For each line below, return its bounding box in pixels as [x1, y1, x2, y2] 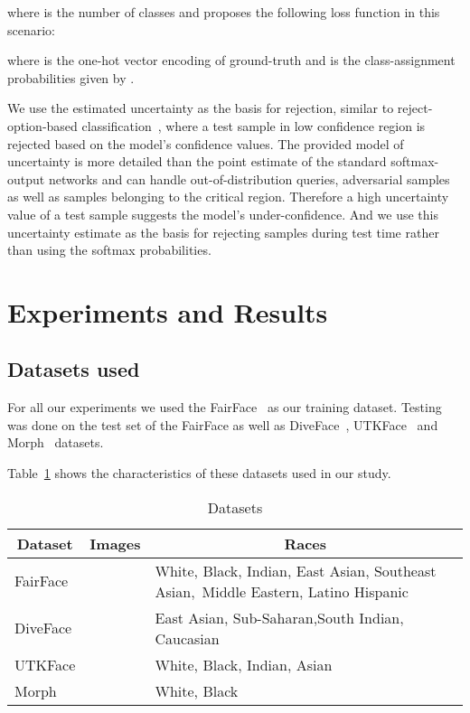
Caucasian [155, 627, 220, 649]
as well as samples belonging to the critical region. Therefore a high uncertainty [7, 187, 449, 206]
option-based [7, 116, 78, 135]
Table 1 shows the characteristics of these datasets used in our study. [7, 464, 391, 483]
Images [89, 532, 141, 554]
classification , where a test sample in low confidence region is [81, 116, 426, 135]
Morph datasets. [7, 433, 104, 452]
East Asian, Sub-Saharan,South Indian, [155, 606, 404, 628]
